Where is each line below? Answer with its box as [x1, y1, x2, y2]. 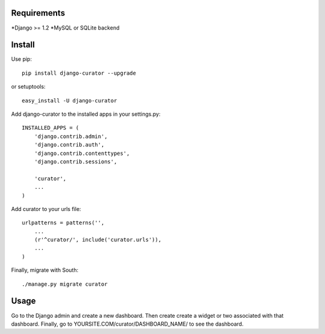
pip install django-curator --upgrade [22, 69, 137, 77]
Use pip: [11, 55, 32, 63]
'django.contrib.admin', [34, 133, 108, 140]
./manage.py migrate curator [22, 280, 108, 288]
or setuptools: [11, 83, 46, 90]
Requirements [11, 8, 66, 18]
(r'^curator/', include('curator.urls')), [34, 236, 162, 244]
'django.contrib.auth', [34, 142, 105, 148]
